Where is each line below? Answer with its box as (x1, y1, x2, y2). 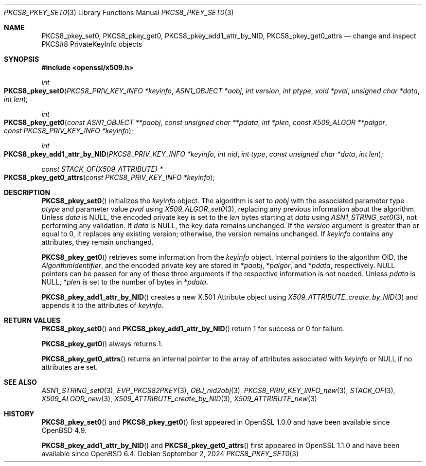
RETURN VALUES (4, 316, 61, 324)
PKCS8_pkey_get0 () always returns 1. (41, 340, 163, 348)
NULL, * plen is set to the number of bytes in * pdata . (41, 278, 209, 286)
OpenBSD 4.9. (41, 426, 87, 434)
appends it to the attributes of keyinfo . (41, 301, 164, 309)
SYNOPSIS (4, 55, 39, 63)
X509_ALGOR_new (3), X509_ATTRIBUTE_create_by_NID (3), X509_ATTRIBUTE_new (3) (41, 394, 317, 403)
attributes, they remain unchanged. (41, 238, 154, 246)
